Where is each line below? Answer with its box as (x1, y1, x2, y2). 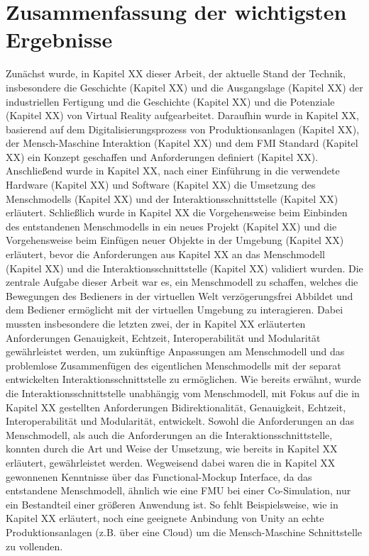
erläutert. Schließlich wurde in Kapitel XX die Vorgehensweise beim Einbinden (6, 205, 348, 220)
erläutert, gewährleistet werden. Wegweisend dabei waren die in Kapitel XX (6, 455, 336, 469)
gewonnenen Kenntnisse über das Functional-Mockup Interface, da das (6, 469, 312, 484)
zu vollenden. (6, 538, 63, 553)
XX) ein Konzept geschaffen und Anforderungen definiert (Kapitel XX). (6, 149, 319, 164)
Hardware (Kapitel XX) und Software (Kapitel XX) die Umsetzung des (6, 177, 316, 192)
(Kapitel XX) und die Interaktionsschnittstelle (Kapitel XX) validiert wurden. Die (6, 260, 363, 275)
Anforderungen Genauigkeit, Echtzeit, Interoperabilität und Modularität (6, 330, 321, 345)
